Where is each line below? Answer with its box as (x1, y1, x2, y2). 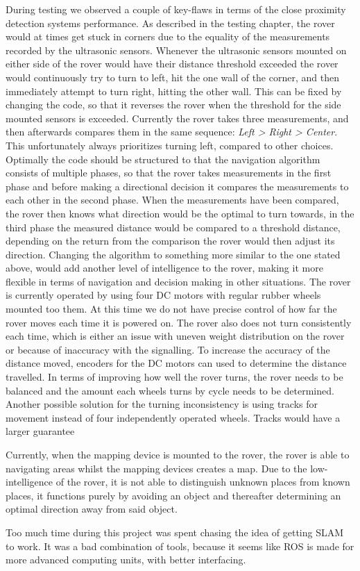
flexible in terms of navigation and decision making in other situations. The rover (6, 274, 351, 288)
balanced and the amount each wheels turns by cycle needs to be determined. (6, 383, 334, 397)
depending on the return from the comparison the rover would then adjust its (6, 233, 335, 248)
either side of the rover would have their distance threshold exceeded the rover (6, 56, 338, 71)
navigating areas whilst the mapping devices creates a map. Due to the (6, 461, 307, 475)
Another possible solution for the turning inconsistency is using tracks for (6, 397, 318, 411)
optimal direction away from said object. (6, 502, 178, 516)
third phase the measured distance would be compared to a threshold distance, (6, 220, 341, 234)
